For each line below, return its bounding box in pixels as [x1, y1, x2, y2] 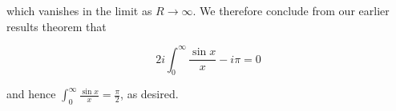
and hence [6, 85, 56, 102]
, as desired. [120, 85, 179, 102]
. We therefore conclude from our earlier [192, 2, 390, 18]
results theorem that [6, 18, 107, 34]
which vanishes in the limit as [6, 2, 152, 18]
